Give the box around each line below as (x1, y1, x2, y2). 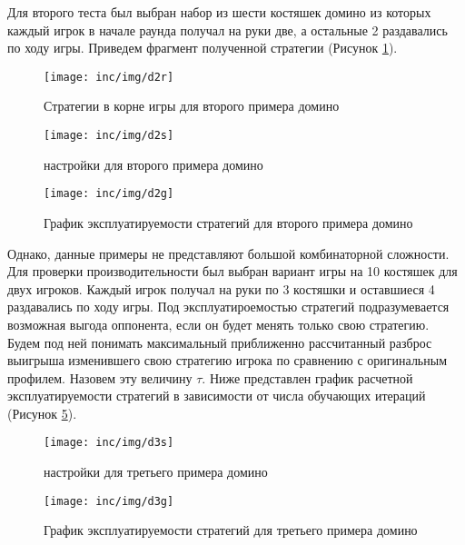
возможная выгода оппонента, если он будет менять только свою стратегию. (7, 314, 430, 333)
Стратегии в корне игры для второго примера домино (44, 96, 340, 115)
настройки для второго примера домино (44, 154, 263, 173)
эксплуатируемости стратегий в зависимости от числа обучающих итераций (7, 386, 426, 405)
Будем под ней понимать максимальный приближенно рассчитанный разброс (7, 332, 432, 352)
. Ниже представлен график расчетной (202, 368, 413, 387)
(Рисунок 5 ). (7, 403, 77, 422)
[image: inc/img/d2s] (44, 129, 174, 143)
